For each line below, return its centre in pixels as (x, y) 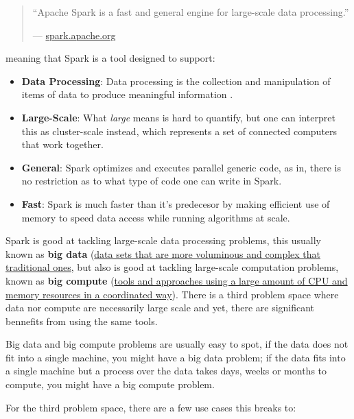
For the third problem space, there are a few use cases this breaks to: (151, 407)
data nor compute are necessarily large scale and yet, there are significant (160, 308)
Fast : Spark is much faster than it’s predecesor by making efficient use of (176, 203)
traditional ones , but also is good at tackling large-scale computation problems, (172, 267)
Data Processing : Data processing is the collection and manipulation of (176, 81)
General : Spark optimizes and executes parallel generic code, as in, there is (181, 167)
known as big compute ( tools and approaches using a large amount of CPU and (177, 280)
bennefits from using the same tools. (82, 321)
